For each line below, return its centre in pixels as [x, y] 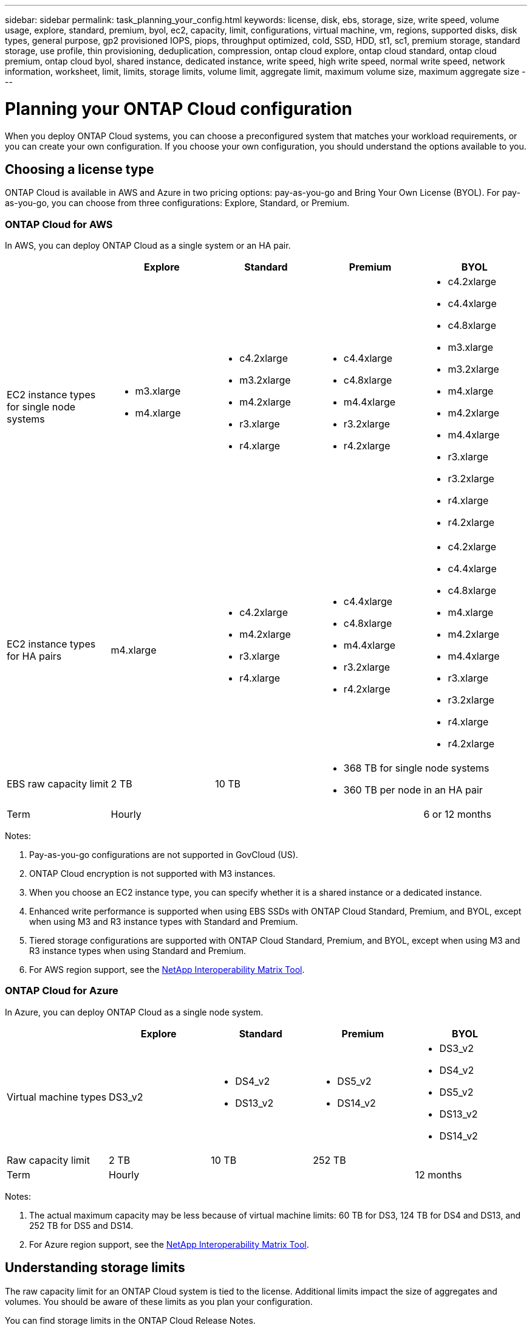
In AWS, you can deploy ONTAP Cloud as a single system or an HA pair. [148, 246]
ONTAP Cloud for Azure [62, 991]
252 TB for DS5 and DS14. [81, 1225]
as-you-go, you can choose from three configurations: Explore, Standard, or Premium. [177, 203]
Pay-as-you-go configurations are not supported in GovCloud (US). [164, 855]
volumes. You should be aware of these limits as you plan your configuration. [159, 1301]
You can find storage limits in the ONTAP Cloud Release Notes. [130, 1320]
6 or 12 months [457, 814]
